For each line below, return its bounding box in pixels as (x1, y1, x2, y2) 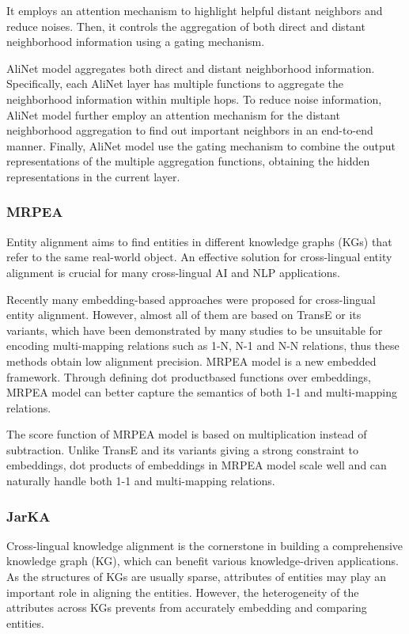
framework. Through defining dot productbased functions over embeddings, (6, 368, 371, 385)
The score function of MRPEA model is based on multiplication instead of (6, 426, 367, 442)
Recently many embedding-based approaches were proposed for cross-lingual (6, 290, 376, 307)
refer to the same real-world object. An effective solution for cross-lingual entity (6, 249, 392, 265)
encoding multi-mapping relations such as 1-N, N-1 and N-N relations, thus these (6, 337, 400, 354)
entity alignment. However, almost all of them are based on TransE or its (6, 306, 362, 323)
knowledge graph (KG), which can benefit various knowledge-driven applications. (6, 552, 399, 569)
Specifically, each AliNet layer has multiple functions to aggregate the (6, 75, 344, 92)
